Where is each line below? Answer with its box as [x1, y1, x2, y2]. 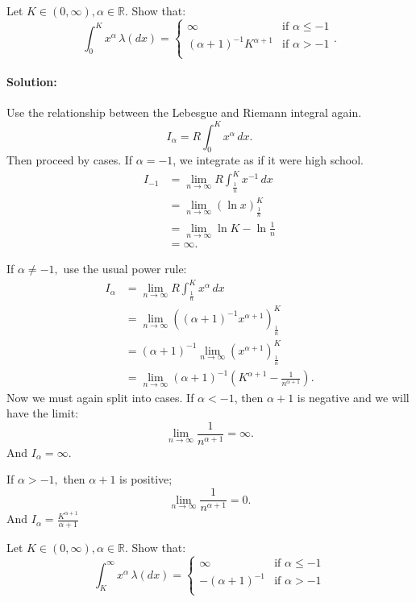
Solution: [6, 73, 57, 90]
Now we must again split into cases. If [6, 388, 194, 405]
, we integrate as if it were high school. [173, 152, 364, 168]
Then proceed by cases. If [6, 152, 133, 168]
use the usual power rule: [63, 260, 187, 277]
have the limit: [6, 405, 79, 421]
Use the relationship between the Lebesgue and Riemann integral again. [6, 104, 362, 121]
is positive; [119, 471, 173, 488]
